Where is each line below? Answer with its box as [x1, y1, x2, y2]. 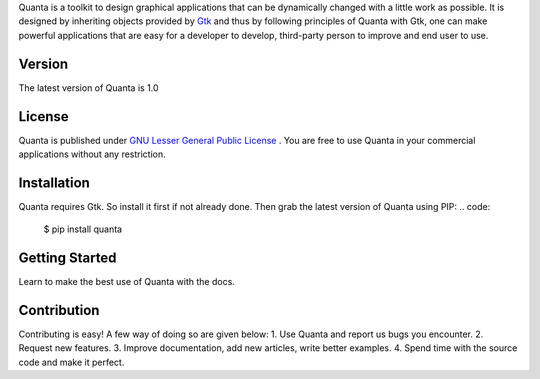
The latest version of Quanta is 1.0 [18, 81, 159, 94]
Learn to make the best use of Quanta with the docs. [18, 276, 235, 288]
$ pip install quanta [43, 223, 123, 235]
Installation [18, 174, 90, 191]
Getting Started [18, 250, 117, 267]
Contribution [18, 302, 100, 319]
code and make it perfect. [18, 356, 125, 368]
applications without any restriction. [18, 148, 167, 160]
